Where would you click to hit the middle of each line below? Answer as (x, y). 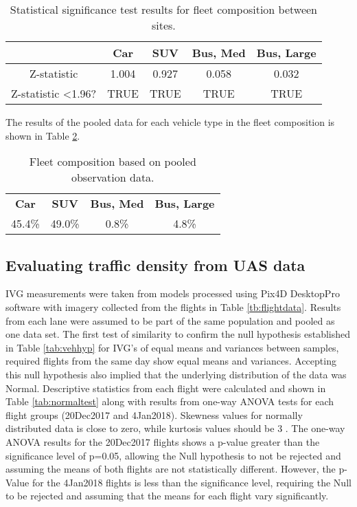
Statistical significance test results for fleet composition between (163, 9)
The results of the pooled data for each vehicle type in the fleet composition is (170, 122)
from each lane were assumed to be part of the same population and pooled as (170, 320)
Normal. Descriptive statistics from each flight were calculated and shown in (166, 388)
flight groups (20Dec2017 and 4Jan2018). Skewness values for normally (154, 414)
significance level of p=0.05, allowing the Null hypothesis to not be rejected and (173, 455)
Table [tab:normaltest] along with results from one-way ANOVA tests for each (170, 401)
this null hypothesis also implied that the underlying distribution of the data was (176, 374)
